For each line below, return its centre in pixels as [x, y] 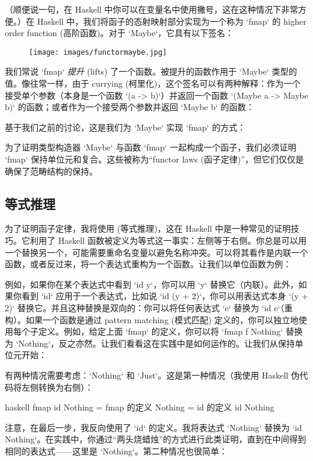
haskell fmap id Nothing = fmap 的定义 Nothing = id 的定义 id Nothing [140, 407]
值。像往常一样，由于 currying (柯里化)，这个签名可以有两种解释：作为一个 [153, 83]
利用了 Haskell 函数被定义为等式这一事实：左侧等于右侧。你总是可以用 [168, 240]
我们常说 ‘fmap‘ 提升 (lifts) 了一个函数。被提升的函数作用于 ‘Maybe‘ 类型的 [151, 71]
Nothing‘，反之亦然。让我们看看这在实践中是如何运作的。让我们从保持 [156, 343]
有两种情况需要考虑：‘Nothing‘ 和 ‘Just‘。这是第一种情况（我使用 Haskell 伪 [152, 375]
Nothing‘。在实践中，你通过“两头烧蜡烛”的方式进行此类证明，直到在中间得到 [156, 439]
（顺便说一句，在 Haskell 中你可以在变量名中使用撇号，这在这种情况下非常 [152, 9]
